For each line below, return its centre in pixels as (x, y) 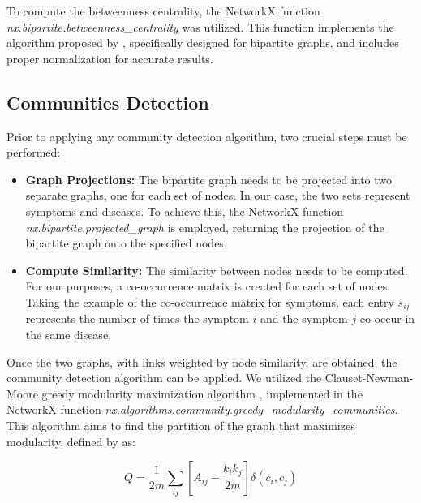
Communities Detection (108, 102)
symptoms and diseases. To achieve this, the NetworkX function (185, 211)
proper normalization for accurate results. (110, 58)
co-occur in (387, 318)
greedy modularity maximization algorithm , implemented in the (202, 393)
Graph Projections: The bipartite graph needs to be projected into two (209, 179)
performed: (34, 152)
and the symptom (304, 318)
